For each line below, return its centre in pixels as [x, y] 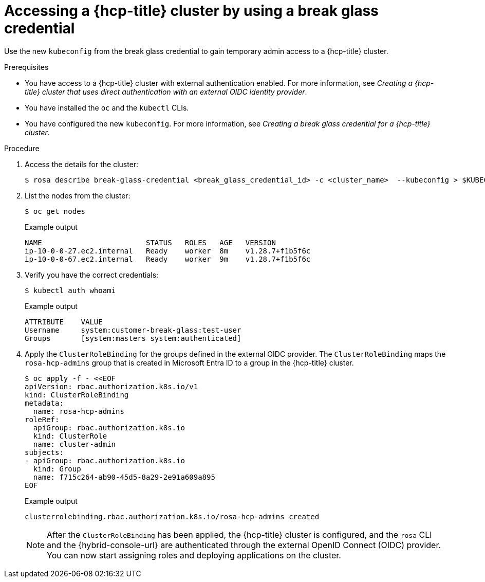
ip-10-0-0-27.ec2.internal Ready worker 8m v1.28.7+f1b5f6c [168, 251]
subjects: [44, 452]
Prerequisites [26, 67]
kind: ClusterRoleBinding [77, 395]
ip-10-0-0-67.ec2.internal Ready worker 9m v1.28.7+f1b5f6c [168, 259]
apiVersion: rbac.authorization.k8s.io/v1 [111, 386]
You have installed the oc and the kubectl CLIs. [107, 107]
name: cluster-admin [74, 444]
